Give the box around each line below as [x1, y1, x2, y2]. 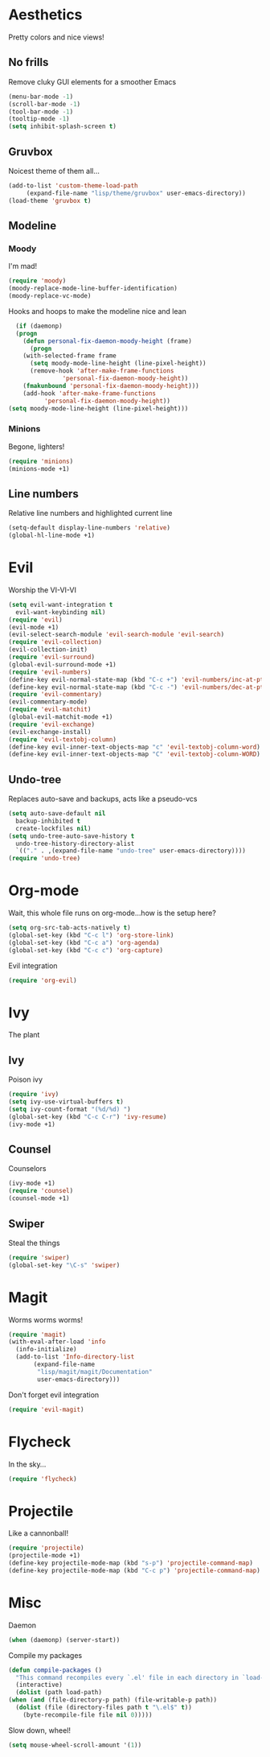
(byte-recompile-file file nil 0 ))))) [22, 1710, 153, 1719]
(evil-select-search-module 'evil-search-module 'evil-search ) [8, 630, 225, 639]
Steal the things [8, 1238, 60, 1248]
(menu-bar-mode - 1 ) [8, 93, 74, 101]
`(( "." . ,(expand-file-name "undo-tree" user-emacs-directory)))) [15, 847, 247, 855]
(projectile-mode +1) [8, 1552, 81, 1560]
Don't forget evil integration [8, 1390, 100, 1400]
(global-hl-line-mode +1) [8, 531, 95, 540]
